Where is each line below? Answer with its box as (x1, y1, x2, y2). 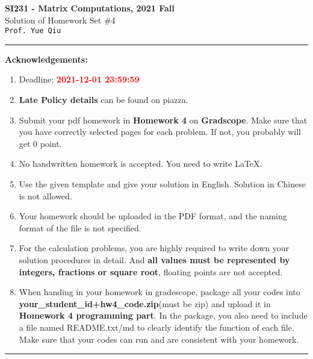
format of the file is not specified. (19, 221, 141, 234)
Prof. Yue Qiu (5, 27, 61, 36)
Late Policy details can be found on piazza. (19, 93, 188, 106)
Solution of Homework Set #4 (5, 13, 116, 26)
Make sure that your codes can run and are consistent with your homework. (19, 332, 299, 345)
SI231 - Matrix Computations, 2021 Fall (5, 2, 175, 14)
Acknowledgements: (5, 52, 88, 65)
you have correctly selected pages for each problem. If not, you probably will (19, 125, 301, 138)
